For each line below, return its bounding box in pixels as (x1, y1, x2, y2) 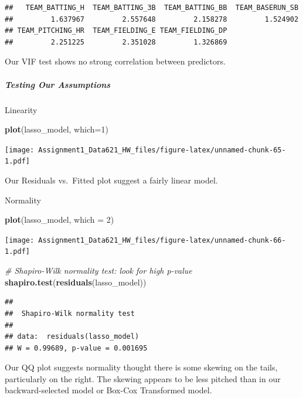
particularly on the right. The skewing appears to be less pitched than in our (5, 372, 281, 385)
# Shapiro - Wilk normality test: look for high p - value (5, 264, 192, 277)
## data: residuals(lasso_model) (5, 332, 139, 341)
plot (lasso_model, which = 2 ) (5, 213, 114, 226)
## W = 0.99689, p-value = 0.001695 (5, 343, 148, 352)
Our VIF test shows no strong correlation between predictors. (5, 55, 226, 67)
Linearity (5, 103, 38, 115)
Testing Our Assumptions (5, 78, 111, 90)
